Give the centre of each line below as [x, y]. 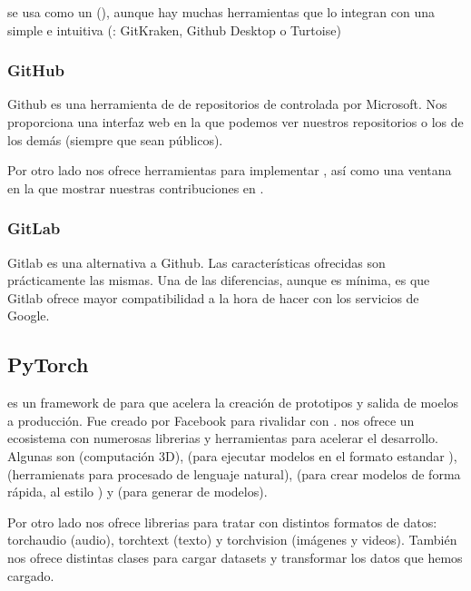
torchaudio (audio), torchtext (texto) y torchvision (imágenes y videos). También [232, 540]
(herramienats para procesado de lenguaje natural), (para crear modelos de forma [234, 473]
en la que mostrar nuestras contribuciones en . [136, 187]
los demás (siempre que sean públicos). [115, 139]
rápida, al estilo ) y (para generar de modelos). [137, 492]
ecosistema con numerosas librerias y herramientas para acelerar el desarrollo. [223, 438]
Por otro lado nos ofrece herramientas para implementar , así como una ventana [230, 170]
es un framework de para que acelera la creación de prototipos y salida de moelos [233, 403]
